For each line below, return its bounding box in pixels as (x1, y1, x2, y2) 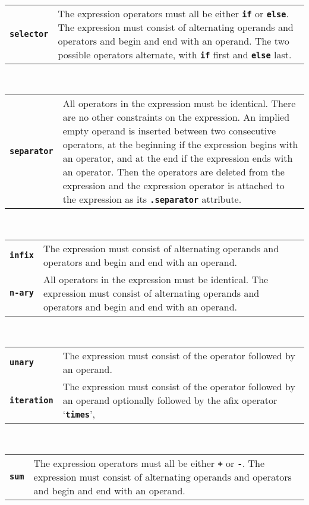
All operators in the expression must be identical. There (62, 96, 296, 111)
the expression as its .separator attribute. (62, 192, 242, 206)
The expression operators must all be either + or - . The (33, 456, 265, 470)
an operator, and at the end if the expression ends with (62, 151, 293, 165)
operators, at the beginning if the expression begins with (62, 137, 298, 152)
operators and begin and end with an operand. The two (58, 33, 289, 48)
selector (10, 29, 49, 39)
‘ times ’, (62, 407, 95, 421)
